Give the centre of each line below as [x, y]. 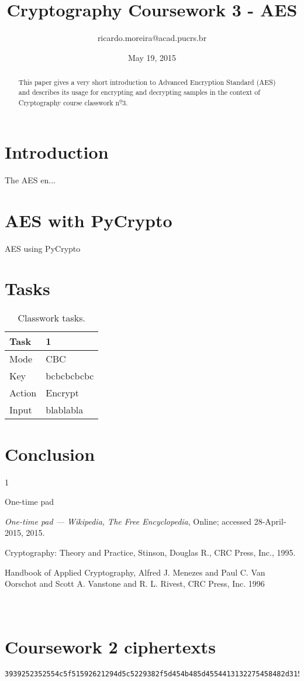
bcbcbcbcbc [70, 376]
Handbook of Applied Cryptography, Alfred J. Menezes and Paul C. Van [135, 572]
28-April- [270, 521]
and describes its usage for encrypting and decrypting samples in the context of [139, 92]
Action [23, 393]
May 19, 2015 [152, 57]
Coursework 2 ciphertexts [110, 647]
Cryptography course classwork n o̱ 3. [73, 102]
